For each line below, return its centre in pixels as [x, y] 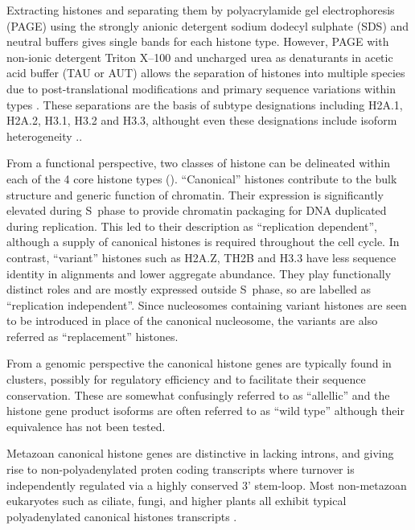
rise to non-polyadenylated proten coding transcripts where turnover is [181, 469]
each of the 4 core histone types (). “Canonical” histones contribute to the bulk [202, 178]
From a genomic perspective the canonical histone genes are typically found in [199, 363]
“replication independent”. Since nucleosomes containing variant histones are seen [207, 304]
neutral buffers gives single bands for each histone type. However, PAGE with [198, 41]
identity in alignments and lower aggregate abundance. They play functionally [199, 273]
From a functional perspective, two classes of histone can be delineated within [199, 163]
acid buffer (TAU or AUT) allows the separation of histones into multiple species [206, 73]
